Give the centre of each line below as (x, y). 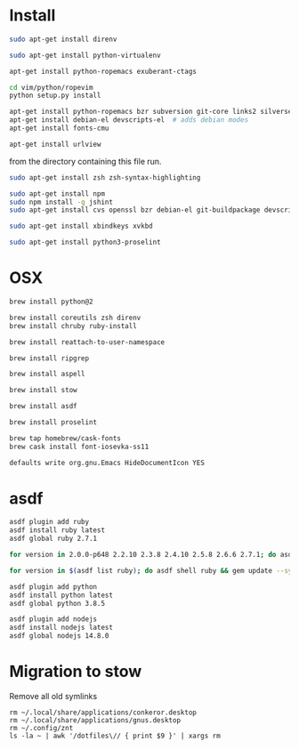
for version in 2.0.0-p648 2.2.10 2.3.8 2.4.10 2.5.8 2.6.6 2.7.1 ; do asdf (153, 555)
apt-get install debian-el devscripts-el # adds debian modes (129, 120)
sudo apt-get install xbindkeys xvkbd (81, 226)
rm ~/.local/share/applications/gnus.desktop (95, 721)
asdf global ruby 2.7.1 (53, 539)
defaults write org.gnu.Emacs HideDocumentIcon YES (107, 463)
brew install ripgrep (49, 358)
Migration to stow (76, 672)
